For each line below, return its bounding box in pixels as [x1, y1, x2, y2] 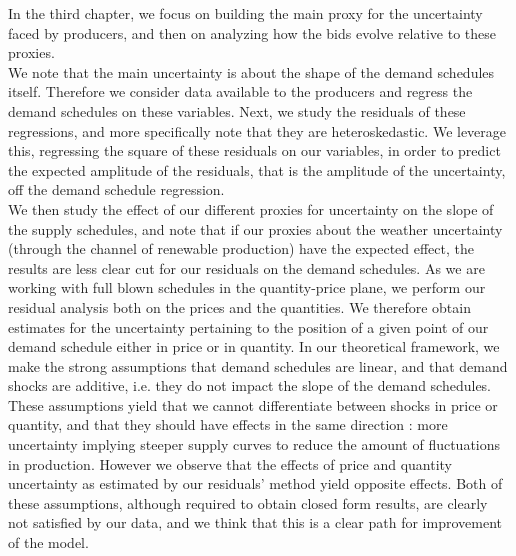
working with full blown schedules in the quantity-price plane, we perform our [8, 277, 486, 298]
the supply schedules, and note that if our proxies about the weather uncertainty [8, 218, 503, 239]
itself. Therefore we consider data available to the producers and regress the [8, 81, 473, 102]
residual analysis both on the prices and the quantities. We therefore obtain [8, 296, 471, 317]
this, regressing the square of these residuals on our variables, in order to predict [8, 140, 501, 161]
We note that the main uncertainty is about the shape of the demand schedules [8, 61, 495, 82]
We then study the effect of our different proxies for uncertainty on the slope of [8, 198, 494, 219]
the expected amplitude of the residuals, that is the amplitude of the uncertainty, [8, 159, 506, 180]
